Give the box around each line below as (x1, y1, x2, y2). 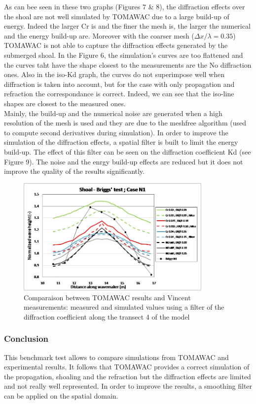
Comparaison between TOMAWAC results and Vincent (24, 292, 191, 302)
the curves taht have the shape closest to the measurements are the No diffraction (4, 59, 252, 70)
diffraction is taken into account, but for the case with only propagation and (4, 79, 235, 89)
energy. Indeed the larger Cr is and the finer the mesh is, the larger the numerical (4, 21, 251, 31)
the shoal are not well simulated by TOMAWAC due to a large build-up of (4, 11, 229, 21)
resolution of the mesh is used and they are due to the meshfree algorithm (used (4, 118, 246, 128)
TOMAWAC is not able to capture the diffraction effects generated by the (4, 40, 228, 50)
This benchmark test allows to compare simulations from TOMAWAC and (4, 352, 229, 362)
